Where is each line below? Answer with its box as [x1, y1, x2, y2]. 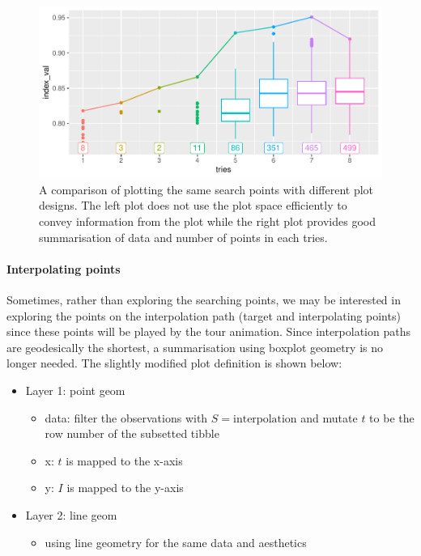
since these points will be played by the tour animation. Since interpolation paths [6, 323, 410, 340]
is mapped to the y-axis [66, 479, 184, 496]
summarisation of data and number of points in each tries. [39, 228, 328, 245]
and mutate [300, 409, 358, 426]
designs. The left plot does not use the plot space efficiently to [39, 197, 347, 214]
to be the [369, 409, 415, 426]
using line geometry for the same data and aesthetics [45, 533, 307, 550]
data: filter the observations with [45, 409, 208, 426]
